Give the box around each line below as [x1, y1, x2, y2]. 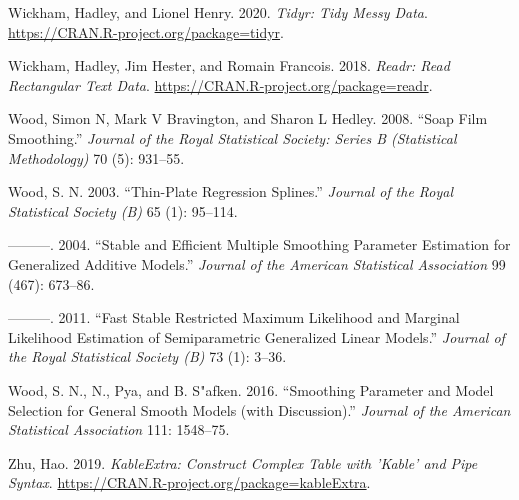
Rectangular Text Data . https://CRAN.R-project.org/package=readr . [8, 74, 433, 95]
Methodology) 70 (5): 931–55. [8, 147, 185, 168]
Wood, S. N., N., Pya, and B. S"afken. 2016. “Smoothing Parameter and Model [8, 379, 494, 400]
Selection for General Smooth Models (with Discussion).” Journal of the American [8, 399, 511, 420]
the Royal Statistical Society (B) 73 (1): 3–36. [8, 346, 287, 367]
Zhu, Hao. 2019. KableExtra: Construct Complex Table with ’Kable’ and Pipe [8, 452, 478, 473]
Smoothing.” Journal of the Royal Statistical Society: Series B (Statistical [8, 127, 457, 148]
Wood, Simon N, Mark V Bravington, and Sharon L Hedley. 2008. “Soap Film [8, 108, 488, 129]
